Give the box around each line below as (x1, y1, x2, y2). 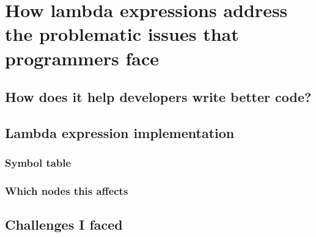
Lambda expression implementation (5, 123, 235, 142)
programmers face (5, 45, 159, 70)
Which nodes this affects (5, 183, 128, 199)
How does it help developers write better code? (5, 87, 312, 106)
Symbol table (5, 155, 72, 170)
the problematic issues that (5, 21, 239, 46)
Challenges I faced (5, 215, 123, 234)
